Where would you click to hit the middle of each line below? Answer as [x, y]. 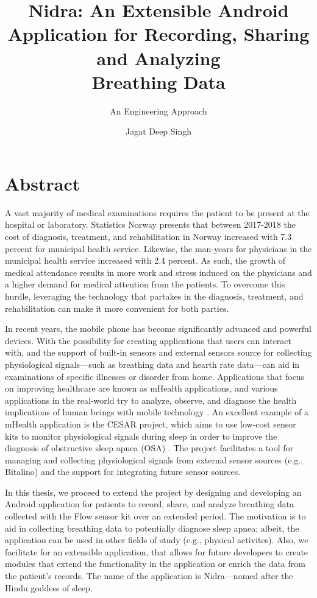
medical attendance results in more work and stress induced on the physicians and [158, 272]
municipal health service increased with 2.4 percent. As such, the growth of [145, 260]
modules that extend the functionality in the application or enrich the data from [155, 564]
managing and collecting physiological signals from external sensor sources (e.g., [154, 459]
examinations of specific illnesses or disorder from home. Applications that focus [155, 376]
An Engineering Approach [158, 111]
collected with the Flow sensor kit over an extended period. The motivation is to [155, 516]
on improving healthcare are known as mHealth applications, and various [141, 388]
